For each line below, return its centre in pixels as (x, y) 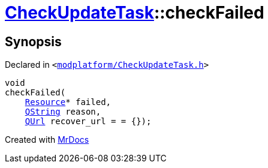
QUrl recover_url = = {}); (88, 121)
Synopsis (33, 41)
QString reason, (63, 112)
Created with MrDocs (47, 140)
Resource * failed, (68, 102)
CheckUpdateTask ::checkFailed (135, 13)
